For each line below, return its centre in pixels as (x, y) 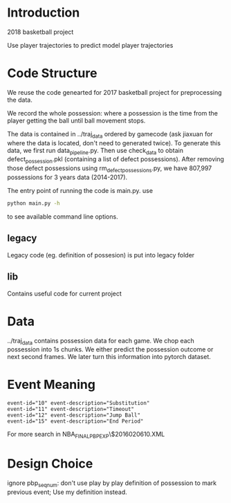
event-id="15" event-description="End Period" (75, 421)
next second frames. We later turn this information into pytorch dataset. (109, 357)
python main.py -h (34, 203)
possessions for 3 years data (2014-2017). (67, 177)
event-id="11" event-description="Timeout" (71, 410)
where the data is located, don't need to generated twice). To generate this (114, 143)
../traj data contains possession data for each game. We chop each (101, 341)
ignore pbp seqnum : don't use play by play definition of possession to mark (112, 484)
